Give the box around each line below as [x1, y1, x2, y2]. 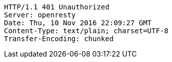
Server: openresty [4, 11, 76, 19]
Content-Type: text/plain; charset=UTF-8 [4, 27, 168, 35]
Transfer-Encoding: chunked [4, 35, 114, 43]
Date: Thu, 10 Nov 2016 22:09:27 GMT [4, 19, 152, 27]
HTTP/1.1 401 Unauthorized [4, 3, 109, 11]
